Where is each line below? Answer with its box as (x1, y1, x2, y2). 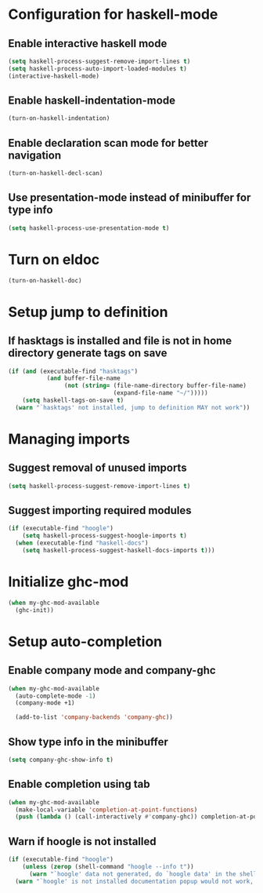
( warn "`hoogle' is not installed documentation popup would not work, (15, 877, 254, 885)
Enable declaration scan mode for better (8, 136, 209, 150)
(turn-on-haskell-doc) (8, 276, 82, 284)
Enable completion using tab (8, 778, 150, 791)
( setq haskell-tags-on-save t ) (22, 396, 124, 404)
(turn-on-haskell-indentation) (8, 115, 110, 122)
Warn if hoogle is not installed (8, 834, 157, 848)
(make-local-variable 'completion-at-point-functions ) (15, 806, 198, 814)
